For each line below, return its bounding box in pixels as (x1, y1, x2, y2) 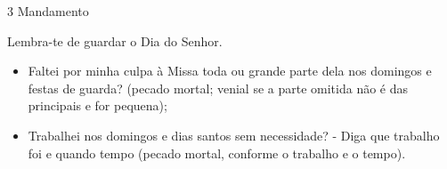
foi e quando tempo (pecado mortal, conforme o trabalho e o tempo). (28, 143, 406, 162)
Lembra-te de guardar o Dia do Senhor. (7, 31, 223, 50)
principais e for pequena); (28, 96, 167, 115)
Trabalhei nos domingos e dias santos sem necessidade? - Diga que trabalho (28, 125, 440, 144)
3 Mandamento (7, 2, 89, 20)
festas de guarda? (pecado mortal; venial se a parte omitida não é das (28, 78, 409, 97)
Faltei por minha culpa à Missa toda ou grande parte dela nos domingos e (28, 61, 432, 80)
